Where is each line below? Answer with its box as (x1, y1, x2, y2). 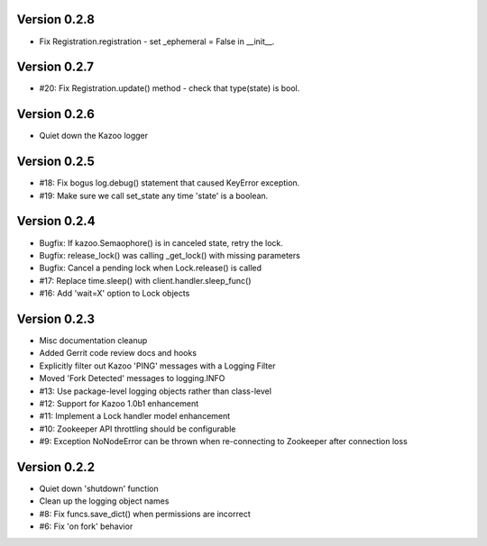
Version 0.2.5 (16, 154, 95, 169)
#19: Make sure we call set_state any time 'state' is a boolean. (39, 190, 269, 201)
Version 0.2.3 (16, 311, 95, 326)
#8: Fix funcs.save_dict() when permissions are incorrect (39, 508, 252, 519)
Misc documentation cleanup (39, 335, 148, 346)
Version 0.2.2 (16, 460, 95, 475)
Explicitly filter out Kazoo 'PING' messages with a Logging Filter (39, 360, 276, 371)
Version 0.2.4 (16, 214, 96, 229)
